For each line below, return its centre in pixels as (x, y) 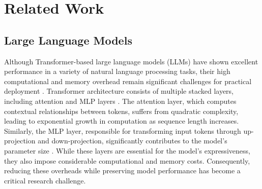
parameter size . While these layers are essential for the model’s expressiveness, (127, 150)
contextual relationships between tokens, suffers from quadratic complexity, (121, 111)
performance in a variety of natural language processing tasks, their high (117, 71)
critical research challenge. (45, 180)
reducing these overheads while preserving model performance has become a (122, 171)
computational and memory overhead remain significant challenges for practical (128, 81)
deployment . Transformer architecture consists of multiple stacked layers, (119, 91)
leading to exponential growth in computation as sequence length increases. (122, 121)
